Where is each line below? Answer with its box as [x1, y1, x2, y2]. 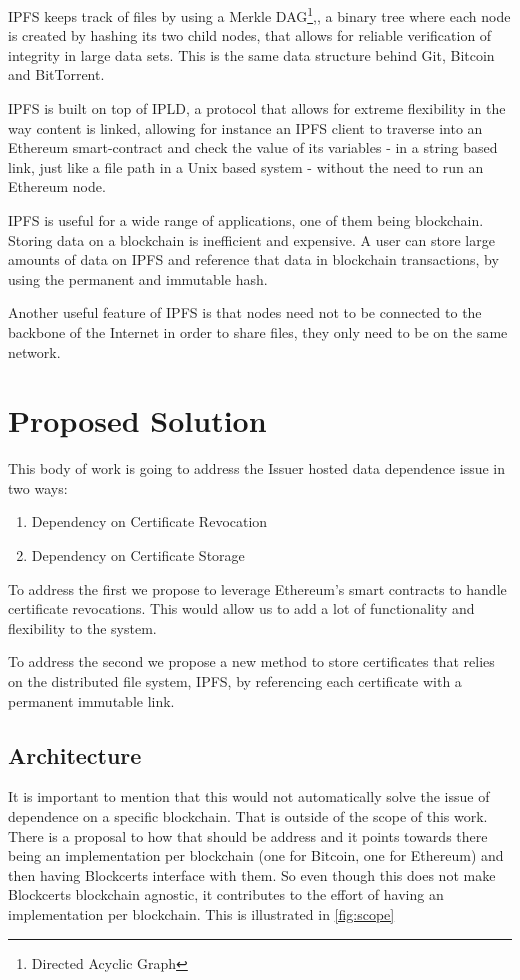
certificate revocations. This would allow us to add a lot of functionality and [8, 598, 475, 619]
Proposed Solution [8, 400, 267, 441]
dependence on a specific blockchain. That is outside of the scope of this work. [8, 806, 488, 827]
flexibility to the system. [8, 617, 157, 638]
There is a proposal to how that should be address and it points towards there [8, 825, 488, 846]
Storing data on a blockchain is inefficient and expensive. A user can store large [8, 229, 495, 250]
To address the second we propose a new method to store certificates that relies [8, 651, 495, 672]
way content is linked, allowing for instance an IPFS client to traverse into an [8, 117, 483, 138]
